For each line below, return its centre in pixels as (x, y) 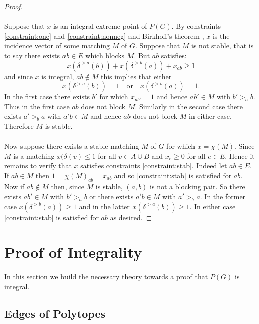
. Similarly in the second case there (189, 106)
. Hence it (240, 155)
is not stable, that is (223, 46)
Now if (14, 186)
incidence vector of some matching (57, 46)
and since (18, 76)
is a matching (34, 155)
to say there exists (32, 55)
